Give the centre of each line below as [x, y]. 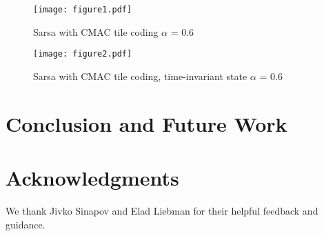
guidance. [26, 224]
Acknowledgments [92, 178]
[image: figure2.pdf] [83, 54]
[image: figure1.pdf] [83, 10]
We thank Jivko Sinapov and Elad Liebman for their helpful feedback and [162, 210]
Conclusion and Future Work [146, 123]
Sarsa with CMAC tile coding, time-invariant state [140, 76]
